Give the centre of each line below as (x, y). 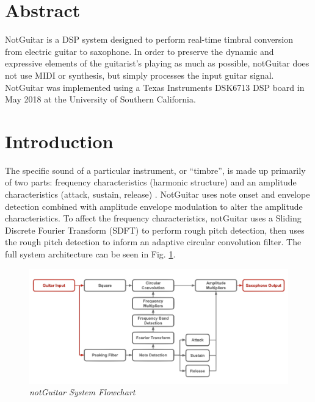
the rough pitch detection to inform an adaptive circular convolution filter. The (153, 242)
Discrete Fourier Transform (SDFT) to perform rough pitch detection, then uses (155, 230)
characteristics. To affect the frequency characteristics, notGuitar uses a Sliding (153, 218)
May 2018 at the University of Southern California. (100, 99)
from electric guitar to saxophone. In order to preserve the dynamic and (139, 51)
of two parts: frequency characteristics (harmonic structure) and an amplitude (151, 182)
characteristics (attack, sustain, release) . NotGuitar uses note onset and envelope (157, 194)
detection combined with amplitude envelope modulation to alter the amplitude (154, 206)
